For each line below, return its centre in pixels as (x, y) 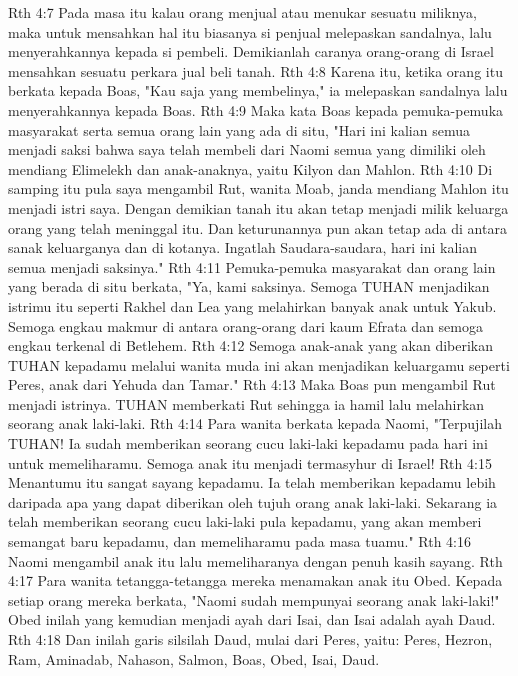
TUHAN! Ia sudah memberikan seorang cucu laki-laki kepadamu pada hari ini (248, 443)
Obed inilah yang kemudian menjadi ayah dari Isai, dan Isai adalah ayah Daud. (252, 619)
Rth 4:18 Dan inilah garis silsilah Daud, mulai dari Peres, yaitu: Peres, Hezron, (250, 639)
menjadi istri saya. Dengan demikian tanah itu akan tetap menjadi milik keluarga (258, 207)
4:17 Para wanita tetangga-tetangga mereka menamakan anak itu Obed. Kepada (255, 580)
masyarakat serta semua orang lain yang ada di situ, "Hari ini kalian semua (239, 129)
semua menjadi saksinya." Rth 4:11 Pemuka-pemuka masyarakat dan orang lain (252, 266)
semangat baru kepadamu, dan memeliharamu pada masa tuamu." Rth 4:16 (239, 541)
